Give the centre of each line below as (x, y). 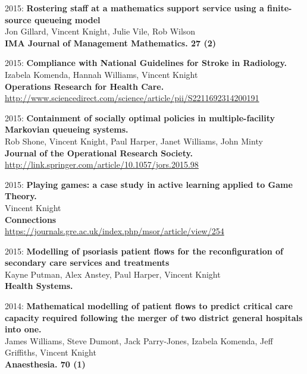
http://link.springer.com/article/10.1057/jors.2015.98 (102, 164)
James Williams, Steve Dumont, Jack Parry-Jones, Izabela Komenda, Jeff (139, 340)
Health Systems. (39, 286)
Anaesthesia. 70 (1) (45, 364)
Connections (31, 219)
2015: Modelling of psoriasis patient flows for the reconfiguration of (144, 251)
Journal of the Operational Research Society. (99, 153)
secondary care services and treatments (87, 263)
